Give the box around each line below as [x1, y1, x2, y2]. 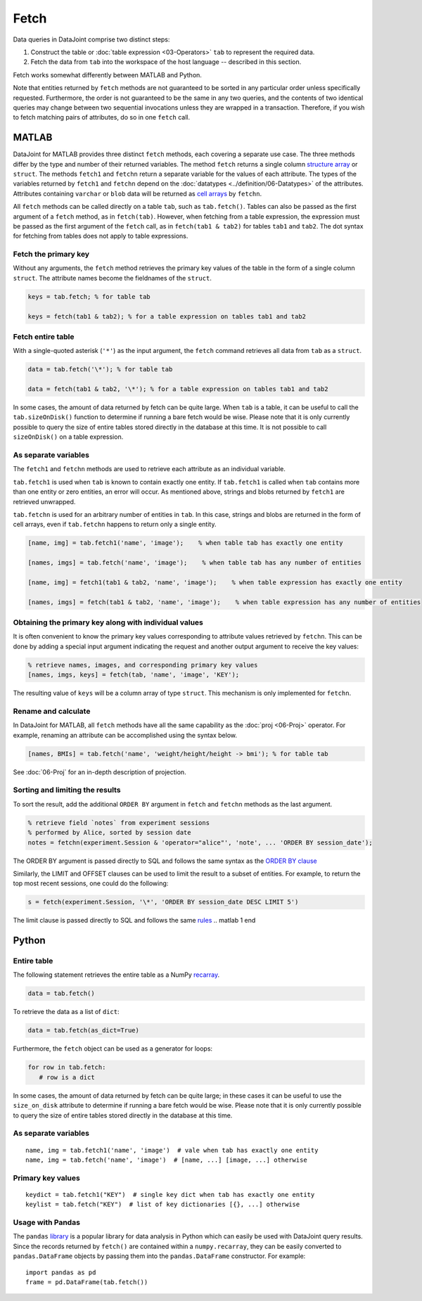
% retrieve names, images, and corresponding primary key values [27, 661, 258, 669]
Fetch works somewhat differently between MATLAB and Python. [13, 70, 202, 79]
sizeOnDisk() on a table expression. [13, 432, 124, 441]
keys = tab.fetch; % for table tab [27, 293, 151, 300]
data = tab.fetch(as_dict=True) [27, 1027, 140, 1034]
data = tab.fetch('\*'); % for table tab [27, 366, 173, 373]
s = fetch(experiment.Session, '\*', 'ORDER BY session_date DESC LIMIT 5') [27, 898, 299, 906]
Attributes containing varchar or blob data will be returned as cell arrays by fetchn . [13, 189, 262, 198]
